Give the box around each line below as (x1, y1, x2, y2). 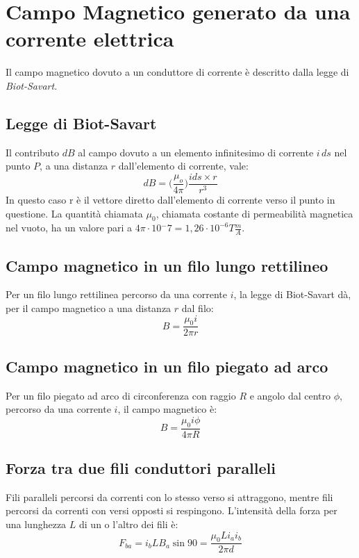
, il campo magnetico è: (117, 402, 217, 416)
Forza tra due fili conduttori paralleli (6, 457, 276, 478)
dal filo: (181, 300, 214, 315)
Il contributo (6, 145, 60, 159)
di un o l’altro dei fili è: (79, 517, 178, 531)
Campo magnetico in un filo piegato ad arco (6, 355, 328, 377)
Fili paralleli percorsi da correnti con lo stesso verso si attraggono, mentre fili (6, 489, 333, 504)
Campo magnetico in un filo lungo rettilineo (6, 254, 328, 276)
